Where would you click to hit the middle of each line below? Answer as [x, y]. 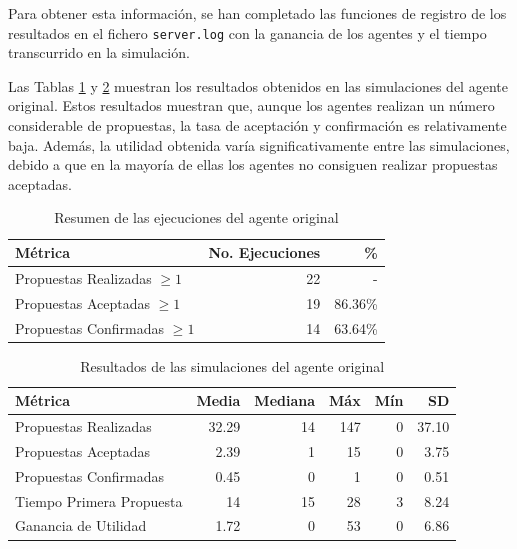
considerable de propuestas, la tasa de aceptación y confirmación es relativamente [257, 125]
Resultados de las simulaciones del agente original [232, 365]
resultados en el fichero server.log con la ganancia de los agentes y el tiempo [247, 32]
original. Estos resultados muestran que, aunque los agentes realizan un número [251, 105]
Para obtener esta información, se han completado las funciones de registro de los [257, 13]
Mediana [285, 400]
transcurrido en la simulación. [99, 52]
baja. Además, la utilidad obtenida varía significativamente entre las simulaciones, [259, 144]
